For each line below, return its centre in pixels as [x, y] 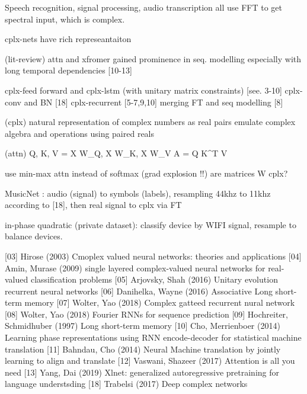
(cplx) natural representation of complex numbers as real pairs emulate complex [150, 122]
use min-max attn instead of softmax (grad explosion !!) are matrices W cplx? [146, 173]
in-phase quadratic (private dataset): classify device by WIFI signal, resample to [151, 224]
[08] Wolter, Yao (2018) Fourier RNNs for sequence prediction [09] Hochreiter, [146, 314]
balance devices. [34, 236]
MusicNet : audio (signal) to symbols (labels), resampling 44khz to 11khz [138, 193]
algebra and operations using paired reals [80, 133]
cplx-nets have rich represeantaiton [68, 39]
